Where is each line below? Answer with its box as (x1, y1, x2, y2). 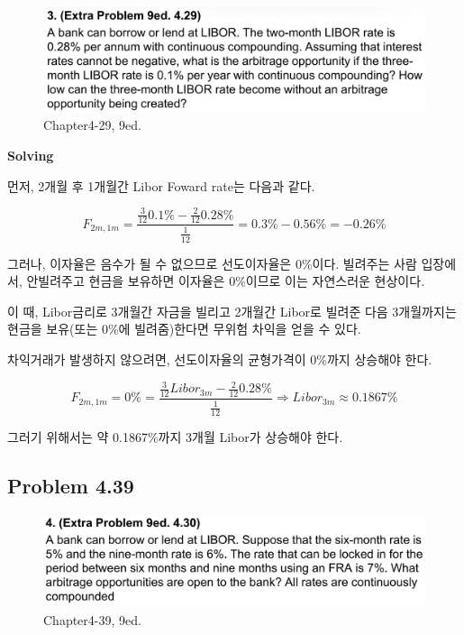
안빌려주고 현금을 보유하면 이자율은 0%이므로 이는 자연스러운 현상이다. (26, 271, 425, 290)
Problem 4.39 (7, 472, 134, 500)
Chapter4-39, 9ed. (43, 610, 141, 629)
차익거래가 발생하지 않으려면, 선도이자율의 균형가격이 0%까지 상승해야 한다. (7, 350, 432, 369)
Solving (7, 145, 54, 164)
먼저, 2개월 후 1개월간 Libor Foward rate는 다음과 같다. (7, 176, 315, 195)
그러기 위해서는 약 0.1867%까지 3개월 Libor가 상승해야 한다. (7, 428, 343, 446)
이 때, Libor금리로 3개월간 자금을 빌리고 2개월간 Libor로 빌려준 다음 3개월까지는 (7, 301, 457, 320)
